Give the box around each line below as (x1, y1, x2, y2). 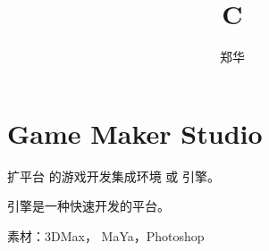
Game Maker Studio (7, 114, 263, 151)
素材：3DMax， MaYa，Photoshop (7, 226, 205, 245)
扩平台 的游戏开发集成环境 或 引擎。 (7, 166, 220, 185)
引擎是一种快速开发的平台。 (7, 197, 170, 215)
